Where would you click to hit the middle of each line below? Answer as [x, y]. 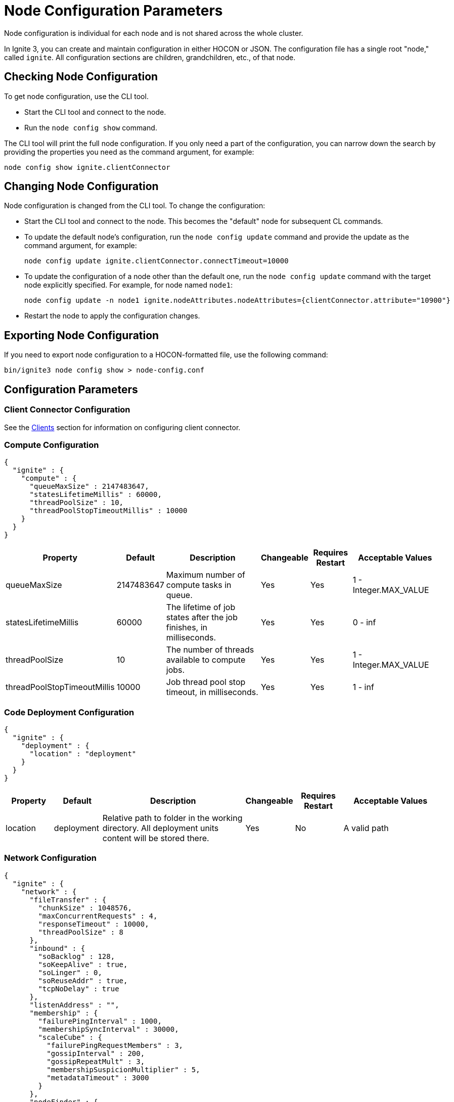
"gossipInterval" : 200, [96, 1053]
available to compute [206, 660]
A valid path [366, 828]
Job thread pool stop [206, 682]
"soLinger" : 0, [70, 972]
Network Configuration [51, 858]
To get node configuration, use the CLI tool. [76, 96]
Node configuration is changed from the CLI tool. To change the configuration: [135, 206]
